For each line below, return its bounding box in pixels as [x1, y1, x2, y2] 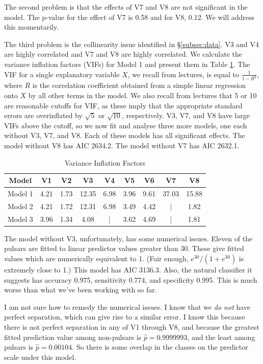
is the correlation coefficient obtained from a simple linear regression [32, 80, 246, 90]
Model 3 [8, 213, 33, 224]
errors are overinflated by [4, 110, 83, 121]
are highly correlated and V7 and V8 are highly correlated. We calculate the [4, 49, 242, 59]
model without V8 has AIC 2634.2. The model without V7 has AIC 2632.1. [4, 140, 240, 150]
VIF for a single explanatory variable [4, 69, 120, 79]
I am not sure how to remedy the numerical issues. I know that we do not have [4, 301, 251, 312]
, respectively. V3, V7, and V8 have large [121, 110, 250, 121]
